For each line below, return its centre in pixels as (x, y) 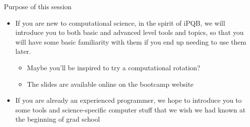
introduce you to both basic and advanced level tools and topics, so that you (129, 32)
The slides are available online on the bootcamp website (110, 84)
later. (23, 51)
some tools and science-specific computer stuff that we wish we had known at (130, 109)
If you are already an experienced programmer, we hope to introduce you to (128, 100)
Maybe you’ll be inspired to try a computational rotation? (114, 67)
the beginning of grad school (58, 119)
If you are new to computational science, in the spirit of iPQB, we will (120, 23)
